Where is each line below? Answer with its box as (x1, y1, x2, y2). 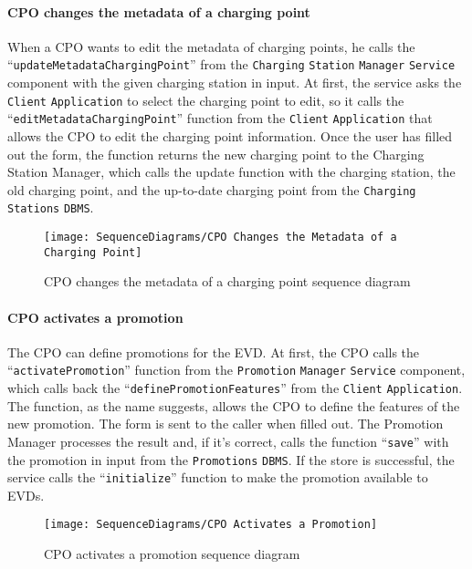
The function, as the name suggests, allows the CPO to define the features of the (7, 396, 460, 415)
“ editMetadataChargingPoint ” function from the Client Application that (7, 109, 433, 128)
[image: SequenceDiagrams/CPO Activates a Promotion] (44, 518, 378, 532)
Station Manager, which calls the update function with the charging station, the (7, 162, 456, 181)
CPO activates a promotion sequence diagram (44, 544, 300, 564)
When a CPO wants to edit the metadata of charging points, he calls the (7, 36, 415, 56)
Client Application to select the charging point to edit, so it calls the (7, 90, 404, 109)
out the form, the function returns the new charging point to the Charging (7, 144, 425, 163)
